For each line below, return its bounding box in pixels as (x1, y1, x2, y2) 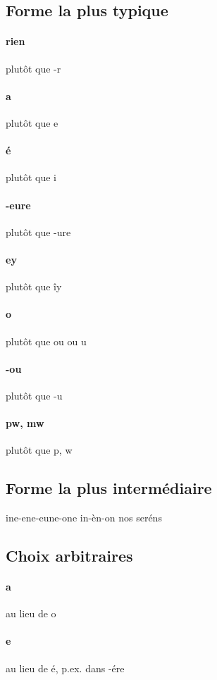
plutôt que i (6, 170, 56, 185)
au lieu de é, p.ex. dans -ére (6, 660, 125, 675)
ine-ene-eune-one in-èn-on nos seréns (6, 510, 162, 525)
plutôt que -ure (6, 224, 71, 239)
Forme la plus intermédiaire (6, 477, 212, 499)
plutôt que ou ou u (6, 333, 87, 348)
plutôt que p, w (6, 443, 73, 457)
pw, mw (6, 416, 44, 431)
